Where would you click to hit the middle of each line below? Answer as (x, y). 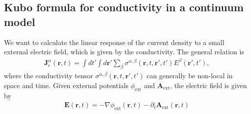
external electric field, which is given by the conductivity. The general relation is (124, 52)
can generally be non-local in (190, 76)
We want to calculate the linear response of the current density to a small (114, 42)
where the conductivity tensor (49, 76)
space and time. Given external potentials (66, 85)
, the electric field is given (209, 85)
